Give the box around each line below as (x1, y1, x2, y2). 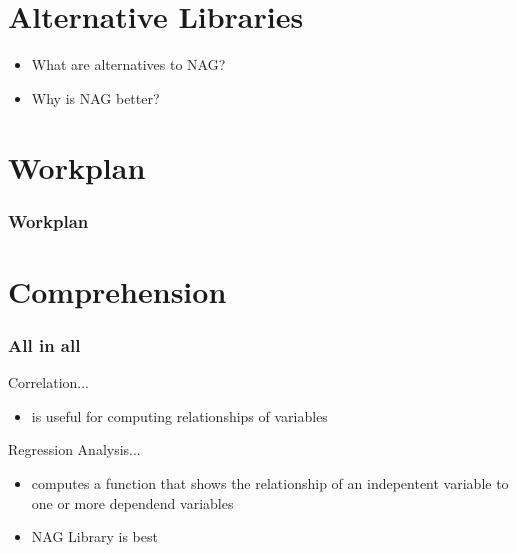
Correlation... (8, 372, 89, 393)
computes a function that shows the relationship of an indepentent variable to (31, 472, 509, 493)
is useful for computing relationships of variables (31, 405, 328, 426)
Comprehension (8, 270, 227, 311)
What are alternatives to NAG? (31, 54, 226, 75)
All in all (8, 332, 81, 357)
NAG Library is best (31, 526, 158, 547)
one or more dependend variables (31, 492, 234, 513)
